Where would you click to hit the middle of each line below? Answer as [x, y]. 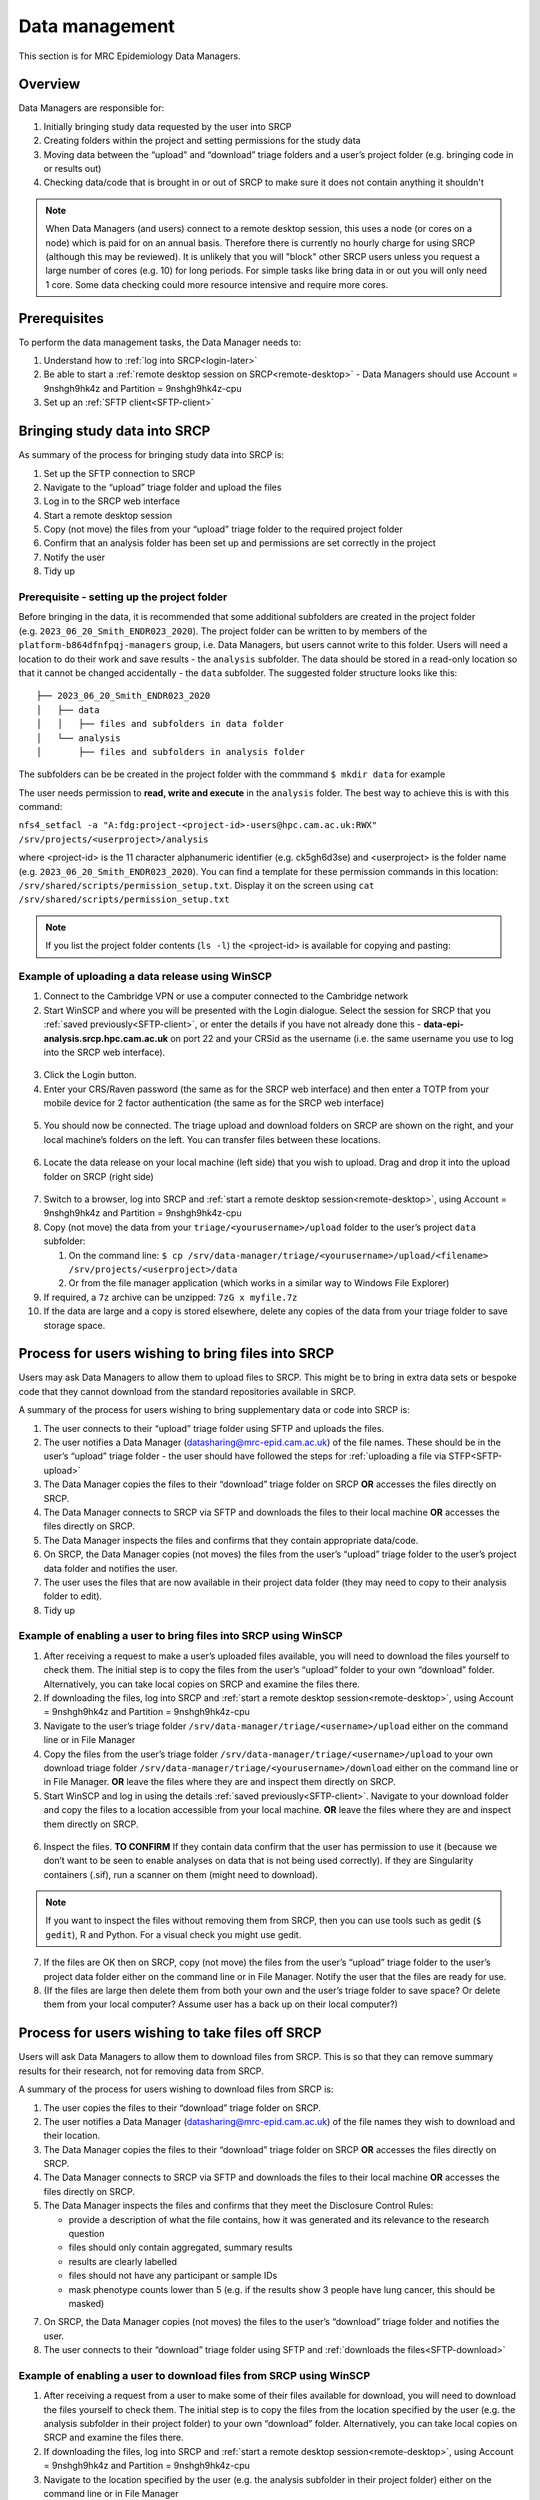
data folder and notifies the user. [110, 1568]
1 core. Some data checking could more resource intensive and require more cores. [217, 284]
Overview [49, 84]
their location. [72, 2136]
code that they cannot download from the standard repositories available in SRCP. [187, 1391]
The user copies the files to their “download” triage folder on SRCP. [182, 2107]
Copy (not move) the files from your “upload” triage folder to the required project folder [223, 529]
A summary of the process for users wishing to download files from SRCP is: [176, 2089]
